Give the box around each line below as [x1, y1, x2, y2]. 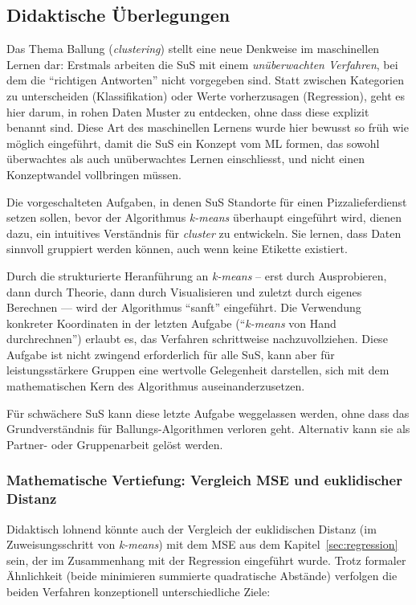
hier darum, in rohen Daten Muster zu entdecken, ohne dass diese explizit [6, 103, 369, 120]
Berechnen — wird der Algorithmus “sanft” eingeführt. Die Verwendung [6, 299, 361, 316]
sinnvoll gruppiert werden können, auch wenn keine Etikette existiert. [6, 240, 348, 257]
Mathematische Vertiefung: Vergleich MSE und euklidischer [6, 470, 402, 490]
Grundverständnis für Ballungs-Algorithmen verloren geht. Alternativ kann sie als [6, 420, 410, 437]
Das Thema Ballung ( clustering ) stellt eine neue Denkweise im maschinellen [6, 40, 380, 57]
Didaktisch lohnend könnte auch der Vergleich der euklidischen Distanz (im [6, 520, 377, 537]
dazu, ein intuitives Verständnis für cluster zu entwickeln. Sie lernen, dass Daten [6, 224, 402, 241]
